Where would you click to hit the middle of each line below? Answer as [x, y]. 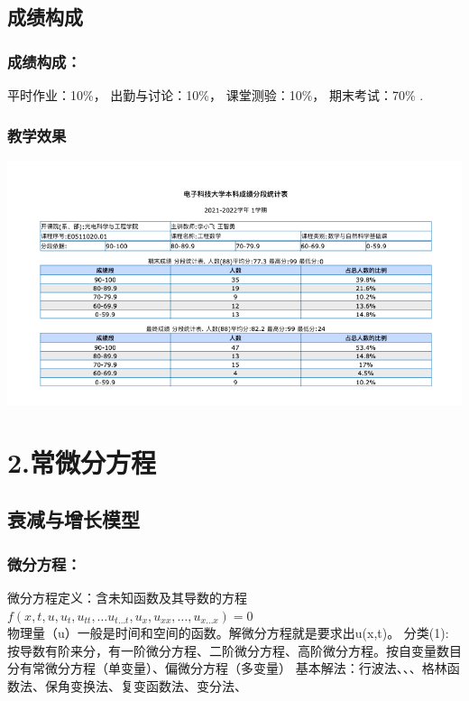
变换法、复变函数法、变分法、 [158, 686]
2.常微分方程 [82, 461]
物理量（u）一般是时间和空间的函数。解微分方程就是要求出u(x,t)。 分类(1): [228, 633]
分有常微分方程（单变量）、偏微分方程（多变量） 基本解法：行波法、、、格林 [227, 668]
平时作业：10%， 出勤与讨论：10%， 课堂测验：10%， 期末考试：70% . [216, 95]
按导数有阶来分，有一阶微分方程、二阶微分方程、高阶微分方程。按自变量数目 [234, 650]
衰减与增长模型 [74, 519]
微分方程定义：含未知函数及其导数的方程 [127, 598]
